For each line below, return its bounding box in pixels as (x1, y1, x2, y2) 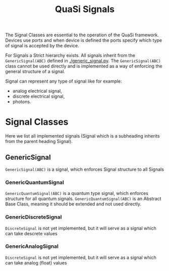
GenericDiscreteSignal (5, 214, 62, 221)
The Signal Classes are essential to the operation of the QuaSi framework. (5, 32, 159, 38)
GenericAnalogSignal (5, 243, 59, 250)
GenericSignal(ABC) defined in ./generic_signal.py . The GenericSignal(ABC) (5, 58, 161, 64)
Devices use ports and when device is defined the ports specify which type (5, 37, 162, 43)
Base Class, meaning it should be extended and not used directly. (5, 201, 141, 207)
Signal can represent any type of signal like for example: (5, 78, 122, 84)
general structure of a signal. (5, 69, 66, 75)
